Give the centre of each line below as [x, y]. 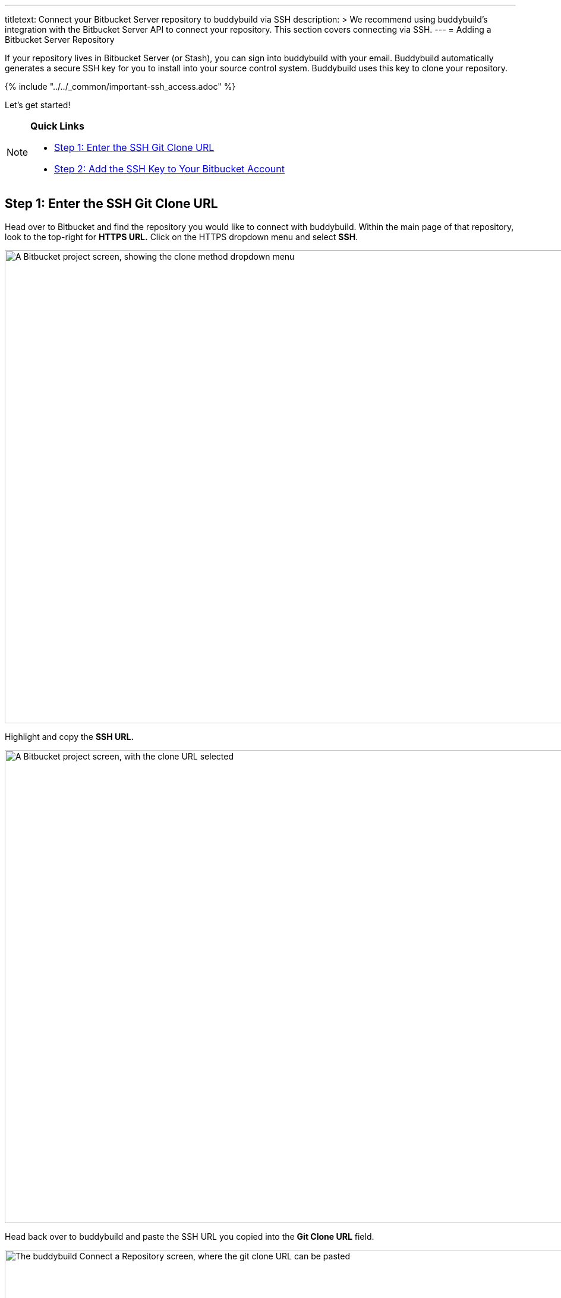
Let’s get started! [38, 105]
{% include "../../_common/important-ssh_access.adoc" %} [120, 86]
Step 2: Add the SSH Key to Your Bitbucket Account [170, 169]
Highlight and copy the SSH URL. [70, 736]
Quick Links [57, 126]
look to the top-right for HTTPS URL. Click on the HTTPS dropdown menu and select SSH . [182, 237]
